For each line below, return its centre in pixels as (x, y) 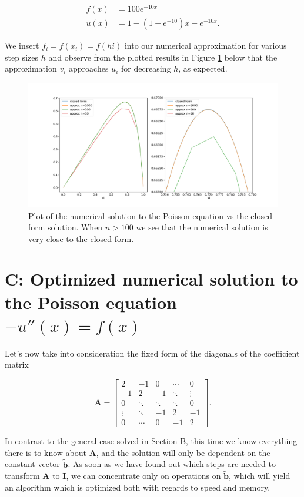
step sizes (21, 57)
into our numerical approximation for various (206, 46)
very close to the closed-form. (81, 238)
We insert (22, 46)
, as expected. (203, 68)
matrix (17, 365)
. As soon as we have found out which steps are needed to (172, 464)
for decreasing (146, 68)
